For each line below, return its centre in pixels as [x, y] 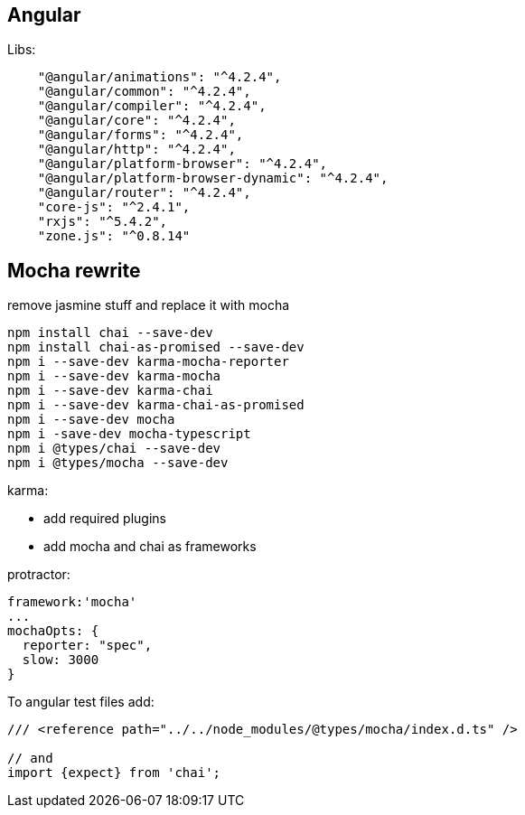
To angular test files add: [81, 702]
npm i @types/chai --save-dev [114, 449]
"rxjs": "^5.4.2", [103, 222]
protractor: [39, 575]
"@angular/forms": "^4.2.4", [141, 135]
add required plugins [105, 519]
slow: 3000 [61, 660]
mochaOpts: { [53, 631]
